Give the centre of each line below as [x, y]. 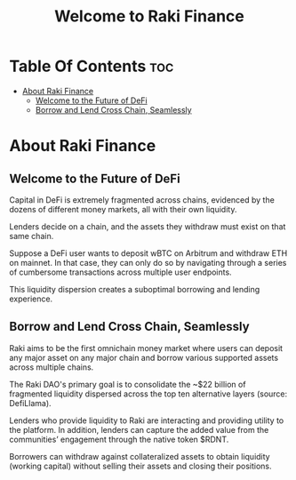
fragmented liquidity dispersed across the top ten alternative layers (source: [148, 394]
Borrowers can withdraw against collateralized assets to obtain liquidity [140, 456]
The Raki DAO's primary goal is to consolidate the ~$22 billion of [128, 384]
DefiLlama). [30, 403]
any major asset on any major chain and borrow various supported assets [144, 357]
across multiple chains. [52, 367]
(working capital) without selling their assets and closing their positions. [141, 466]
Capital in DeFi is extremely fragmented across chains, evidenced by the [142, 200]
